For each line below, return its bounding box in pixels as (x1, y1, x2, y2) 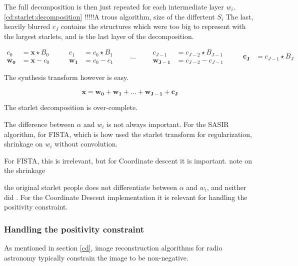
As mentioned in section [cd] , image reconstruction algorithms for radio (4, 242, 222, 252)
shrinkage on (4, 138, 43, 149)
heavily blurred (4, 21, 50, 31)
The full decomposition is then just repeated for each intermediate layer (4, 1, 224, 11)
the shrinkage (4, 165, 45, 175)
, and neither (206, 181, 246, 192)
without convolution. (54, 138, 118, 149)
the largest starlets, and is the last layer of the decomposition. (4, 30, 194, 41)
